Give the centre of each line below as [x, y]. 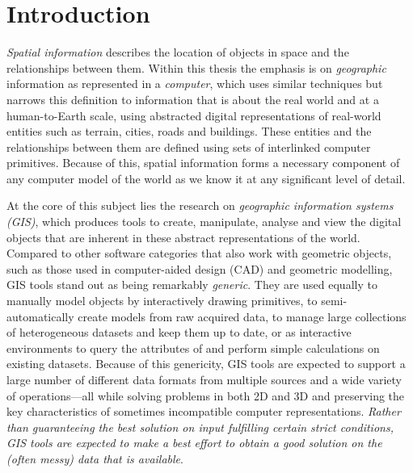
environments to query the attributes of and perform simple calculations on [193, 347]
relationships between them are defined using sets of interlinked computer [189, 147]
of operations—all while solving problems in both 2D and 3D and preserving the [206, 395]
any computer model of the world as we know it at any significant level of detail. [206, 178]
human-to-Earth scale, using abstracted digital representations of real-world [194, 115]
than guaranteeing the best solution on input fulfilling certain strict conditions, [200, 427]
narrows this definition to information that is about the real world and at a [193, 99]
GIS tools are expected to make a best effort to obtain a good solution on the [194, 443]
